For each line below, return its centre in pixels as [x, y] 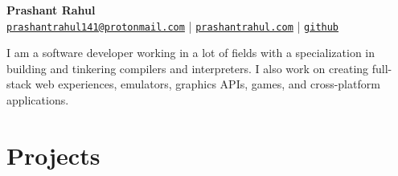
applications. [38, 100]
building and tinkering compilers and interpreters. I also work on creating [188, 68]
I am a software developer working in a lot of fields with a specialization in [191, 53]
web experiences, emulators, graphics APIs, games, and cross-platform [207, 84]
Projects [53, 155]
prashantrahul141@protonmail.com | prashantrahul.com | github [173, 25]
